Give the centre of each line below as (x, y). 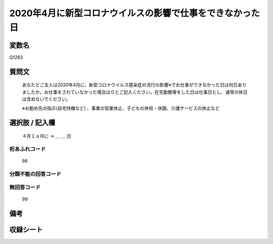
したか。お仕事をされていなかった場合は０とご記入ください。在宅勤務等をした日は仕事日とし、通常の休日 (137, 92)
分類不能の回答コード (35, 174)
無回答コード (25, 187)
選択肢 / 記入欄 (32, 123)
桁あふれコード (28, 149)
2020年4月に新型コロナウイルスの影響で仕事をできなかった (134, 13)
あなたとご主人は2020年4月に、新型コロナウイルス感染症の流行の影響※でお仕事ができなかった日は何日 (130, 85)
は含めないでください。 (46, 99)
